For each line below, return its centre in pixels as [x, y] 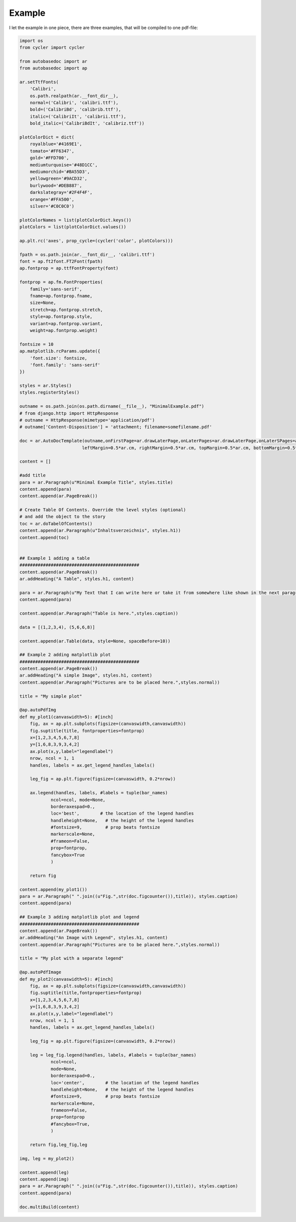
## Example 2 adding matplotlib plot [65, 655]
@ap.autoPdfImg [38, 710]
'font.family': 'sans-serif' [65, 365]
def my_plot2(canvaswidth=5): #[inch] [66, 979]
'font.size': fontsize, [58, 358]
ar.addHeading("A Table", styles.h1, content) [77, 579]
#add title [33, 475]
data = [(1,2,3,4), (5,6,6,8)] [57, 627]
